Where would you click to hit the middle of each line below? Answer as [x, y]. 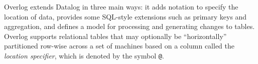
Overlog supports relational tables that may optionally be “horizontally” [115, 36]
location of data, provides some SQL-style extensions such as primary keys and [125, 16]
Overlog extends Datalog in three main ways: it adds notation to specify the [121, 6]
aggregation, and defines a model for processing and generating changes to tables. [130, 26]
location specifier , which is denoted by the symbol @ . [84, 55]
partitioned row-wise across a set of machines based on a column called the [119, 46]
